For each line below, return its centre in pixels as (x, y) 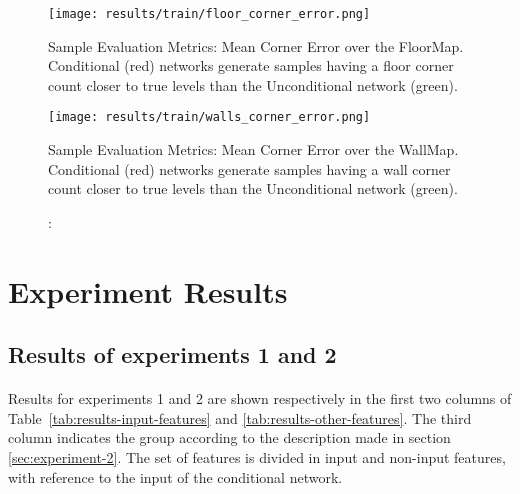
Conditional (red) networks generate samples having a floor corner (251, 65)
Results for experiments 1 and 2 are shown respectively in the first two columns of (260, 398)
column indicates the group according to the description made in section (229, 437)
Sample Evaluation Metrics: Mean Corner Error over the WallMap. (253, 149)
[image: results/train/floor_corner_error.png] (209, 14)
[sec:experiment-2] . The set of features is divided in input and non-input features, (257, 457)
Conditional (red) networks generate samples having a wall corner (249, 168)
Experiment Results (148, 290)
